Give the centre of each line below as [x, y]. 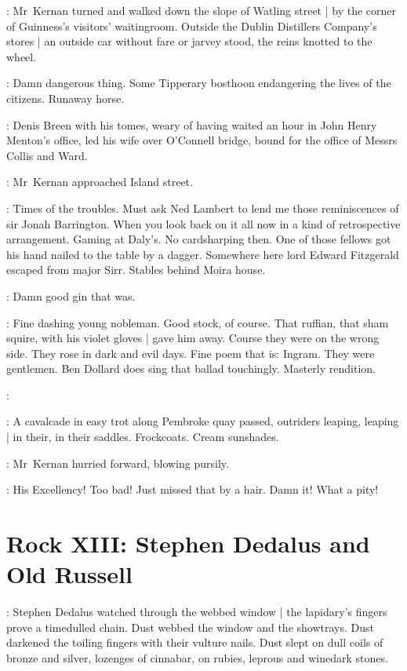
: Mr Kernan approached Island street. [100, 182]
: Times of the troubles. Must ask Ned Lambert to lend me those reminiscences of [203, 208]
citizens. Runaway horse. [65, 98]
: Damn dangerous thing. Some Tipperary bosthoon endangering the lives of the [199, 83]
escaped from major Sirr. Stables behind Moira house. [136, 270]
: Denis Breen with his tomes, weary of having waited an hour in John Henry [192, 124]
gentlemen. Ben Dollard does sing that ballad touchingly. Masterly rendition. [191, 368]
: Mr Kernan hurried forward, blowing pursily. [118, 463]
